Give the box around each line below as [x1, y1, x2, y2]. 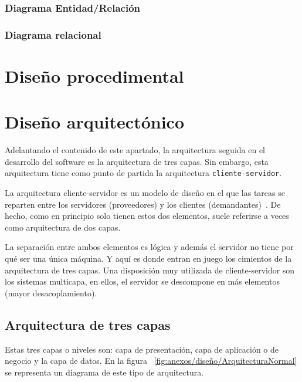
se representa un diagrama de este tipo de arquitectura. [5, 366, 204, 378]
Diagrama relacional [5, 27, 101, 42]
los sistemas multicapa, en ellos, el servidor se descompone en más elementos [5, 275, 280, 288]
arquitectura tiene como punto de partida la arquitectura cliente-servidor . [5, 167, 282, 179]
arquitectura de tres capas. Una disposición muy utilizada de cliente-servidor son [5, 263, 295, 276]
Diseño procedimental [5, 63, 184, 87]
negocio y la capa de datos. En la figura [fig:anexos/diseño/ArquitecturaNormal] [5, 354, 297, 367]
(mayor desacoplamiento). [5, 286, 97, 299]
